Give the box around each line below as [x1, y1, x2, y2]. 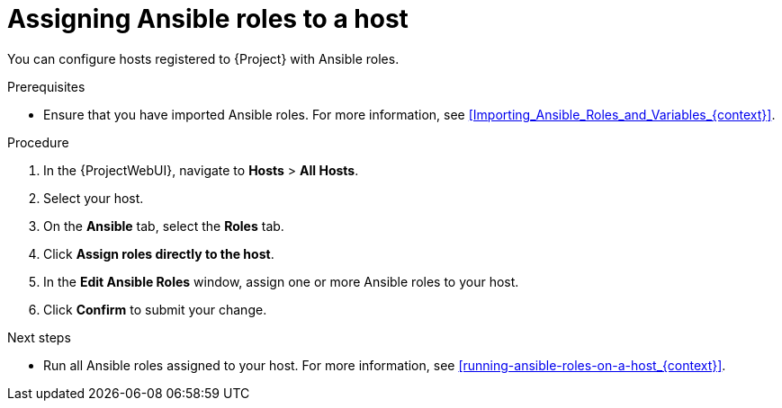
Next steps [7, 329, 71, 345]
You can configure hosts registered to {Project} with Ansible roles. [7, 50, 400, 67]
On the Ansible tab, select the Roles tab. [43, 217, 284, 234]
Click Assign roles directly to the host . [43, 245, 274, 262]
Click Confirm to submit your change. [43, 301, 267, 317]
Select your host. [43, 190, 144, 206]
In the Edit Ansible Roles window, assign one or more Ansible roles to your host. [43, 273, 519, 289]
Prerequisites [7, 78, 85, 94]
